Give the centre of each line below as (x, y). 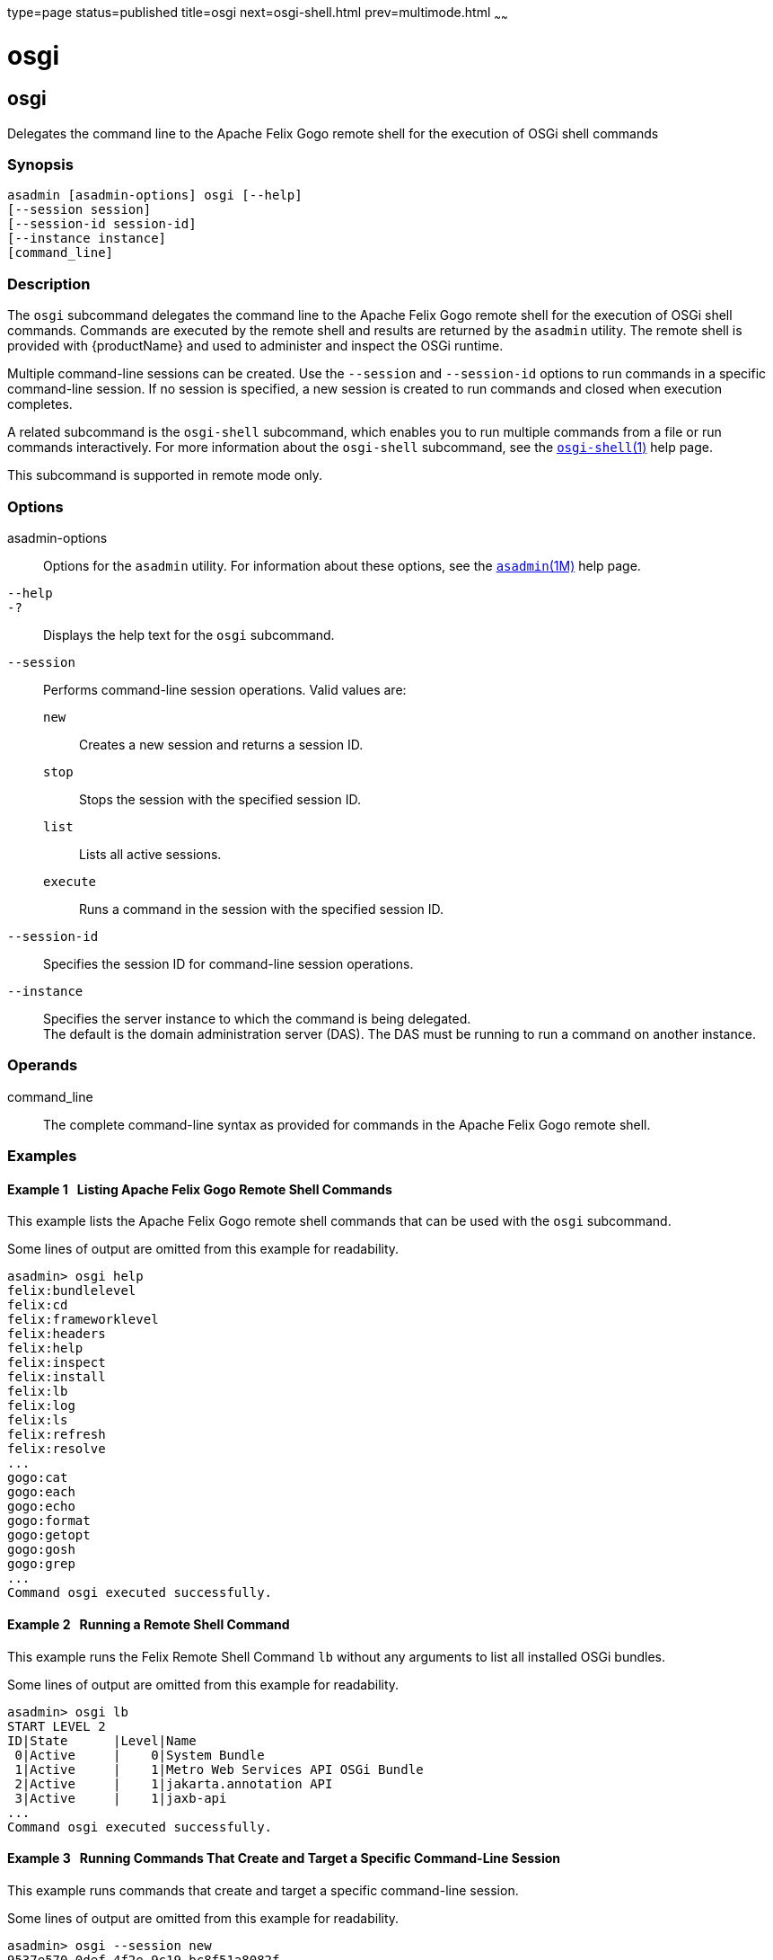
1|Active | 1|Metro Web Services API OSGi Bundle (219, 1769)
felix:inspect (57, 1363)
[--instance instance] (87, 239)
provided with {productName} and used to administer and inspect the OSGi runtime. (255, 346)
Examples (42, 1156)
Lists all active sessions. (150, 854)
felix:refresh (57, 1435)
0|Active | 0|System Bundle (140, 1755)
